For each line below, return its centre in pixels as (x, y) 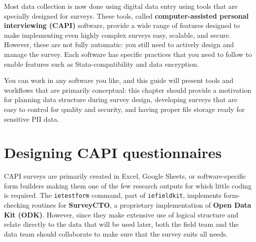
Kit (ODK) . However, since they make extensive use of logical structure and (121, 214)
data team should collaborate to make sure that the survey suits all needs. (116, 233)
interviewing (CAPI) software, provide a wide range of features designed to (122, 25)
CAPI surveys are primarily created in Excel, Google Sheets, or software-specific (125, 176)
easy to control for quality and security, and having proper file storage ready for (125, 109)
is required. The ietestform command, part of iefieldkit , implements (113, 195)
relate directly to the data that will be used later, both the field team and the (121, 224)
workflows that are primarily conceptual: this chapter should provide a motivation (128, 90)
